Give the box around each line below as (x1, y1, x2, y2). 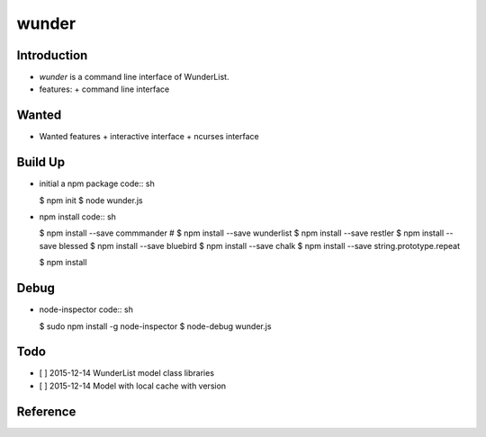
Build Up (16, 155, 66, 170)
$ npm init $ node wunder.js (39, 194, 143, 206)
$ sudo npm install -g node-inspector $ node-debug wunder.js (39, 320, 272, 332)
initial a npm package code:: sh (39, 178, 155, 189)
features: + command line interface (39, 84, 170, 94)
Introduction (16, 48, 88, 63)
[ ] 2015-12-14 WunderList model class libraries (39, 368, 215, 379)
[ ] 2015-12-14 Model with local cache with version (39, 380, 227, 391)
